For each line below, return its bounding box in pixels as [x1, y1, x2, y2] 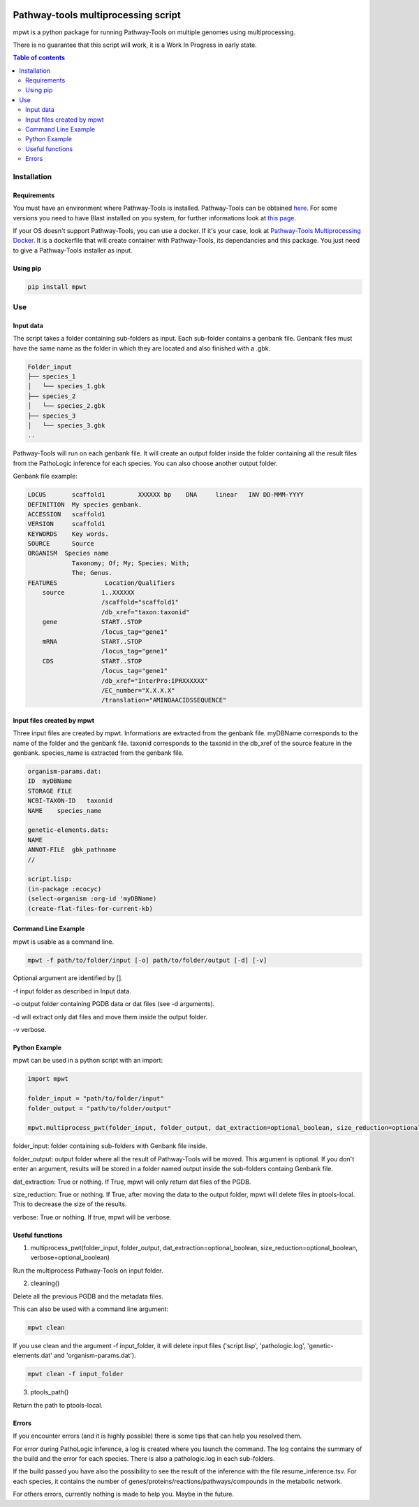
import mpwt [27, 1075, 69, 1083]
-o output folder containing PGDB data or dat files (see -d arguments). [13, 1000, 215, 1008]
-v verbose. [13, 1026, 47, 1034]
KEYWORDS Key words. [27, 530, 110, 538]
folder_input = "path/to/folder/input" [27, 1095, 164, 1103]
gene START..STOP [42, 618, 142, 626]
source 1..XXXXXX [42, 588, 135, 597]
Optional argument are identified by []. [13, 974, 124, 982]
